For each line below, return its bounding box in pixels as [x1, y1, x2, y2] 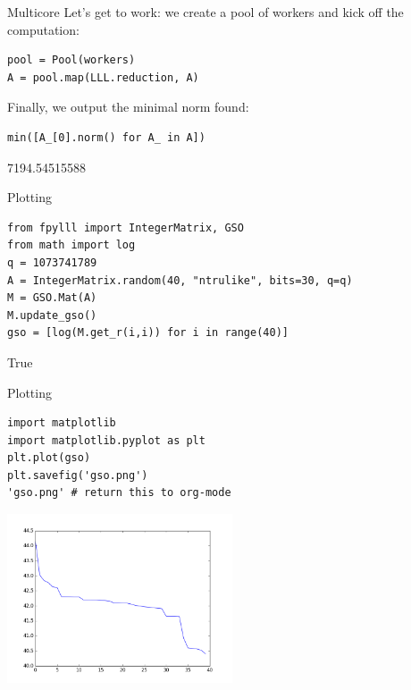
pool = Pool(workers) [7, 54, 136, 67]
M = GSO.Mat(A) [7, 291, 97, 305]
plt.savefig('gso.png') [7, 468, 148, 482]
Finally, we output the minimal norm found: [7, 97, 249, 116]
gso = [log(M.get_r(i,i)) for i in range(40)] [7, 326, 289, 340]
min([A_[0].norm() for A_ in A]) [7, 130, 205, 144]
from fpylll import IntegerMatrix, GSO [7, 221, 244, 234]
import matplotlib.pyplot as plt [7, 433, 205, 447]
